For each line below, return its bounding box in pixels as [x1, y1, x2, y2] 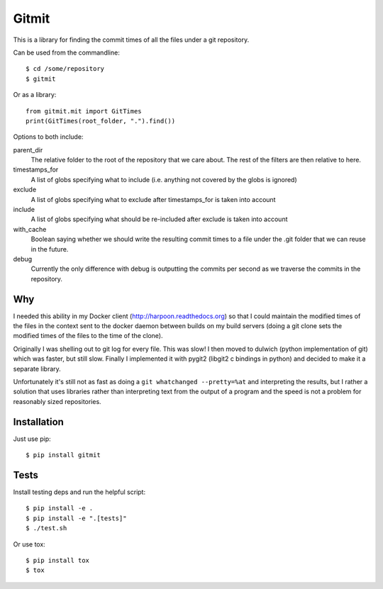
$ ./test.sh [26, 525, 67, 532]
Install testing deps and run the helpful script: [13, 488, 145, 496]
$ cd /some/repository [26, 64, 105, 73]
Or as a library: [13, 91, 57, 99]
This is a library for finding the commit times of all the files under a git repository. [13, 35, 250, 44]
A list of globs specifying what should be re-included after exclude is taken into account [30, 215, 288, 223]
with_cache [13, 225, 47, 233]
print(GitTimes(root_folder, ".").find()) [26, 117, 176, 125]
